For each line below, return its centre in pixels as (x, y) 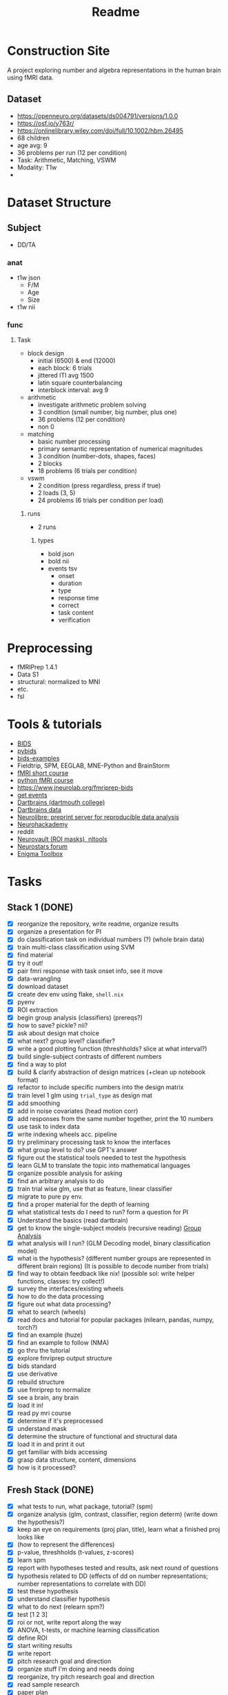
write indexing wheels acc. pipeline (67, 1134)
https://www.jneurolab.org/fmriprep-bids (75, 788)
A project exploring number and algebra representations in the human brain (114, 70)
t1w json (29, 278)
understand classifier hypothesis (63, 1599)
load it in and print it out (51, 1444)
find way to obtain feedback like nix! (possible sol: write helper (106, 1273)
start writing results (45, 1646)
